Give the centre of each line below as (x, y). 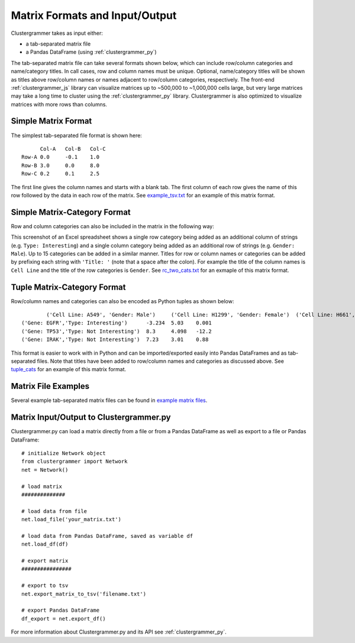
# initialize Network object (64, 453)
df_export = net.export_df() (64, 618)
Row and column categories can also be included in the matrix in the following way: (112, 226)
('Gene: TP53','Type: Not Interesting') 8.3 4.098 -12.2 (117, 331)
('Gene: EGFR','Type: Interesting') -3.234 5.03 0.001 (117, 323)
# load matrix (42, 486)
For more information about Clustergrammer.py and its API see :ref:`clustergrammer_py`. (119, 632)
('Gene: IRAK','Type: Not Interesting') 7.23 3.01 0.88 (115, 340)
